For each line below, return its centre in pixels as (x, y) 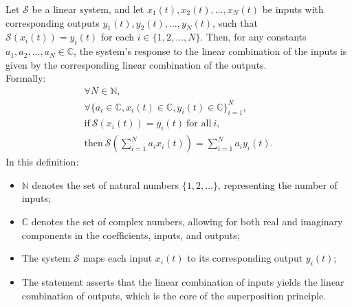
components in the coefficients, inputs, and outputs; (131, 235)
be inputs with (293, 9)
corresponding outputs (53, 22)
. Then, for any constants (253, 37)
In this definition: (42, 162)
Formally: (26, 78)
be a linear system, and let (88, 9)
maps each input (118, 258)
